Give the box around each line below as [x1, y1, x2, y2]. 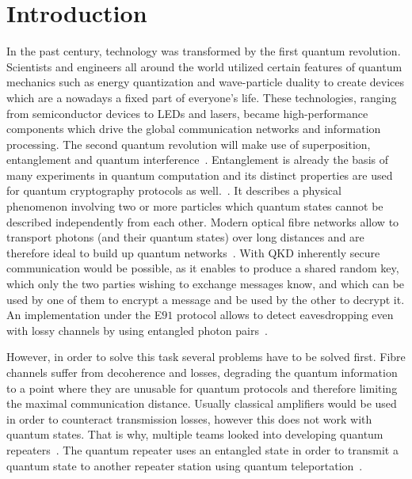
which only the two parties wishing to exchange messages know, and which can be [6, 276, 405, 292]
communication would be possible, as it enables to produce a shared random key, [6, 260, 399, 276]
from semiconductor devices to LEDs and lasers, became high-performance [6, 105, 368, 121]
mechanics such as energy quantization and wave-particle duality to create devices [6, 74, 405, 90]
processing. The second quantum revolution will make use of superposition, [6, 135, 371, 152]
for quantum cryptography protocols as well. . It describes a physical [6, 182, 341, 199]
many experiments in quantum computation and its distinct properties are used [6, 166, 393, 183]
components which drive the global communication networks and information [6, 120, 381, 137]
